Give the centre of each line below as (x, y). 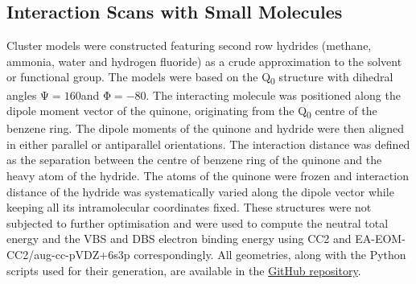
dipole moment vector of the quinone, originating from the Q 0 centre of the (192, 111)
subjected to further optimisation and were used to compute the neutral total (198, 222)
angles (22, 95)
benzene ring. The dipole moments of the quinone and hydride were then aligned (206, 128)
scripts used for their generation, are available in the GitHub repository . (184, 270)
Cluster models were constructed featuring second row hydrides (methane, (189, 45)
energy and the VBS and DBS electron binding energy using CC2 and (179, 239)
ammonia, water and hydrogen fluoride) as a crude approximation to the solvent (204, 61)
